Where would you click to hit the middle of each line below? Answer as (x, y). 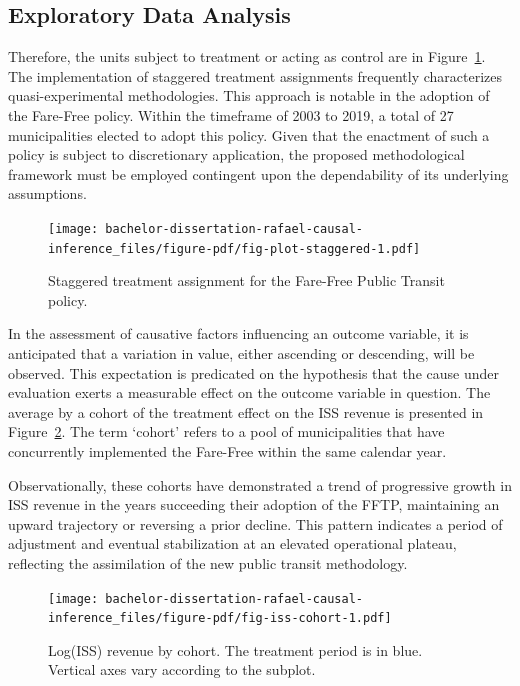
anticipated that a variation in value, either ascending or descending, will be (241, 353)
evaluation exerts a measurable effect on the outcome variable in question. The (249, 392)
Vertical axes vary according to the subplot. (182, 669)
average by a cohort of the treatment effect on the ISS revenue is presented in (246, 411)
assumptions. (47, 193)
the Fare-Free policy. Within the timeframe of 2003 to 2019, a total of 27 (231, 114)
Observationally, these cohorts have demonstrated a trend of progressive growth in (260, 484)
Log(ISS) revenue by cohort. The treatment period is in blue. (235, 649)
